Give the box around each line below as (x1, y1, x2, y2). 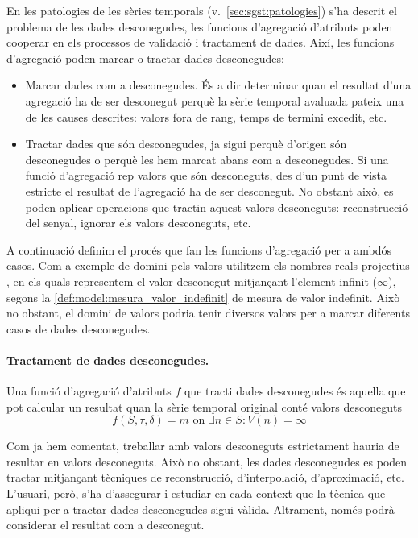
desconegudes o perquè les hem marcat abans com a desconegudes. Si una (25, 151, 389, 168)
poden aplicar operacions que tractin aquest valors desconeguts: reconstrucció (25, 198, 408, 215)
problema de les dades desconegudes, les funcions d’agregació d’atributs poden (6, 18, 393, 35)
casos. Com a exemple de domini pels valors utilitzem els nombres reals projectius (6, 257, 410, 274)
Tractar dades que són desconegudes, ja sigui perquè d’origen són (25, 135, 347, 152)
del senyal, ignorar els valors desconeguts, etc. (25, 214, 251, 231)
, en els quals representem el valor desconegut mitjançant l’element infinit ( (6, 272, 378, 289)
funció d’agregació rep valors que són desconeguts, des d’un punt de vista (25, 167, 387, 184)
